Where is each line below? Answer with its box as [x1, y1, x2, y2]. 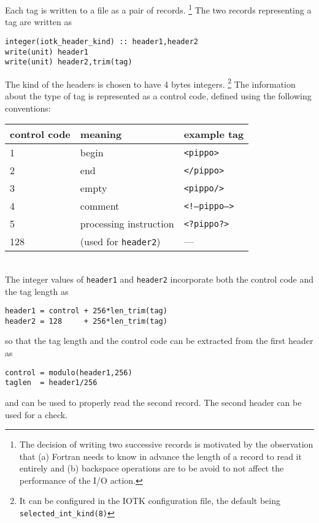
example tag [183, 127, 244, 142]
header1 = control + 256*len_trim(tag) [5, 307, 167, 316]
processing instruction [80, 216, 174, 231]
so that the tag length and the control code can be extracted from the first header [5, 334, 313, 347]
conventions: [5, 101, 51, 114]
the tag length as [5, 284, 69, 297]
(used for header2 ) [80, 234, 161, 249]
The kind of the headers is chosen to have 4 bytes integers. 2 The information [5, 75, 296, 90]
